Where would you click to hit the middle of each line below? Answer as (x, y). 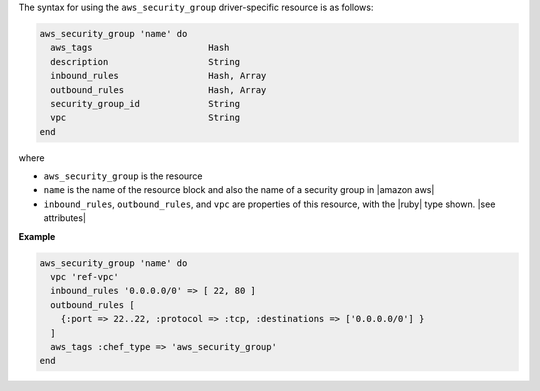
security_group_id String (145, 103)
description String (145, 61)
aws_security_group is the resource (123, 176)
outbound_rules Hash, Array (158, 89)
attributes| (65, 218)
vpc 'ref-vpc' (85, 277)
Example (37, 236)
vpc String (145, 118)
